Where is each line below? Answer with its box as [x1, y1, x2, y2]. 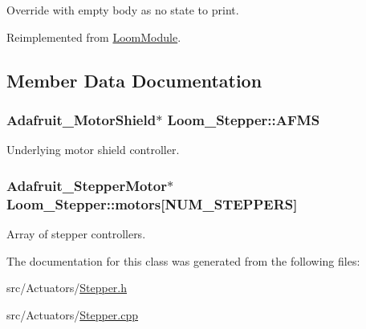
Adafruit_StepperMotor [6, 175, 167, 195]
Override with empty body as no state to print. [6, 2, 239, 18]
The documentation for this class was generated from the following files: [6, 252, 360, 269]
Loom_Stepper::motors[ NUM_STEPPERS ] [6, 193, 298, 213]
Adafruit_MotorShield [6, 109, 157, 129]
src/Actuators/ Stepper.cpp [6, 306, 139, 323]
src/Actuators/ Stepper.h [6, 279, 128, 296]
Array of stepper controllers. [6, 225, 146, 242]
